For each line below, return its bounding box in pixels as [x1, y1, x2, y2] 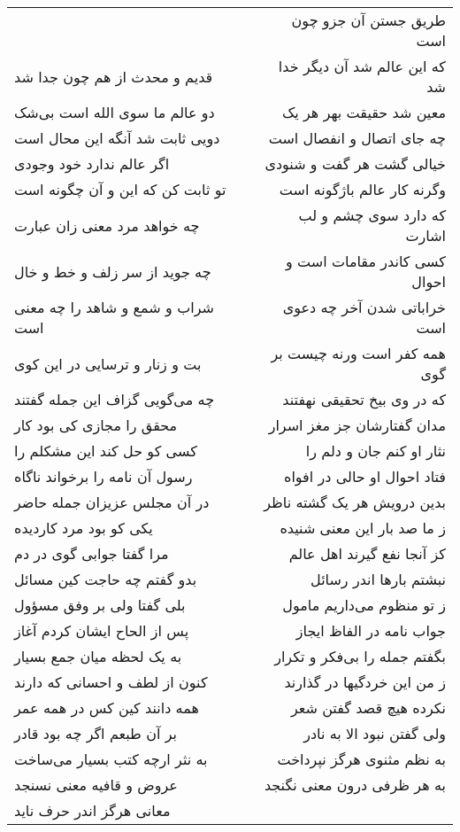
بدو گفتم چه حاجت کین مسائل [14, 569, 197, 589]
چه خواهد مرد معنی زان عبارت [14, 214, 200, 236]
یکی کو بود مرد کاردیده [14, 517, 153, 538]
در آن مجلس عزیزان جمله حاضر [14, 492, 210, 512]
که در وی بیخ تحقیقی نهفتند [282, 389, 446, 409]
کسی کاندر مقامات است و [286, 251, 446, 271]
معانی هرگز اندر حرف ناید [14, 800, 171, 820]
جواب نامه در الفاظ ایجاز [295, 620, 446, 641]
